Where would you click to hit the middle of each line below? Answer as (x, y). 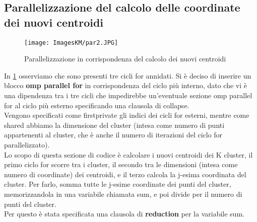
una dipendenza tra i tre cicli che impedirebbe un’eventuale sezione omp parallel (128, 95)
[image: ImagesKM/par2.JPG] (71, 43)
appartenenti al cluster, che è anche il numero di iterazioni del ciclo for (113, 135)
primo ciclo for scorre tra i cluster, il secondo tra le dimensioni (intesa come (121, 164)
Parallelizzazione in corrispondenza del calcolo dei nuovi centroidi (125, 59)
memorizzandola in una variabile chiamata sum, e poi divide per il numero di (123, 194)
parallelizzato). (27, 144)
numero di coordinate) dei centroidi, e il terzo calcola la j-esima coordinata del (125, 174)
